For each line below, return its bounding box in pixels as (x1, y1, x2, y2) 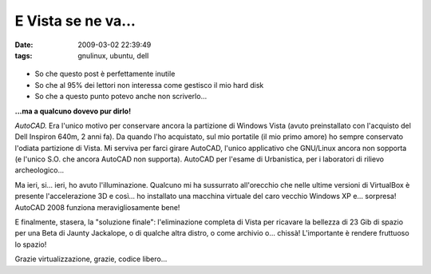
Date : (14, 40, 34, 50)
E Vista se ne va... (14, 12, 136, 30)
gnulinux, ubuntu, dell (77, 50, 149, 60)
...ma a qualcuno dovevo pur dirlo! (14, 106, 132, 116)
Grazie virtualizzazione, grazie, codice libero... (14, 254, 168, 264)
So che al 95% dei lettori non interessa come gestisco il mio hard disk (34, 80, 264, 89)
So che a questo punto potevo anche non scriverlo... (34, 92, 208, 101)
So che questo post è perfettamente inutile (34, 69, 176, 79)
